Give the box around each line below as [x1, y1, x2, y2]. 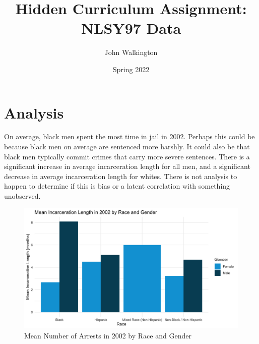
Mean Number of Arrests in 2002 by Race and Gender [24, 330, 191, 340]
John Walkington [104, 47, 158, 58]
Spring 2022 [112, 64, 150, 74]
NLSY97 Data [81, 18, 181, 38]
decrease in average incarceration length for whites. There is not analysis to [4, 170, 237, 181]
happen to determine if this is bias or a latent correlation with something [4, 181, 230, 191]
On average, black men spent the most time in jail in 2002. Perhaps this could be [4, 131, 255, 142]
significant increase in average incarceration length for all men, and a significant [4, 161, 250, 171]
